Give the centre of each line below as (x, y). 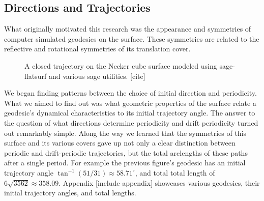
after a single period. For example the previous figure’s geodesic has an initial (125, 163)
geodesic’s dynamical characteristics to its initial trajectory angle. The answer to (130, 113)
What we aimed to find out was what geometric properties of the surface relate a (130, 103)
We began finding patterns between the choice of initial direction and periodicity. (130, 93)
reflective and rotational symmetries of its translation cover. (97, 49)
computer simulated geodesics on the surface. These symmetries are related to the (132, 38)
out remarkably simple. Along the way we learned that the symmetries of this (125, 133)
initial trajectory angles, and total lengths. (70, 193)
